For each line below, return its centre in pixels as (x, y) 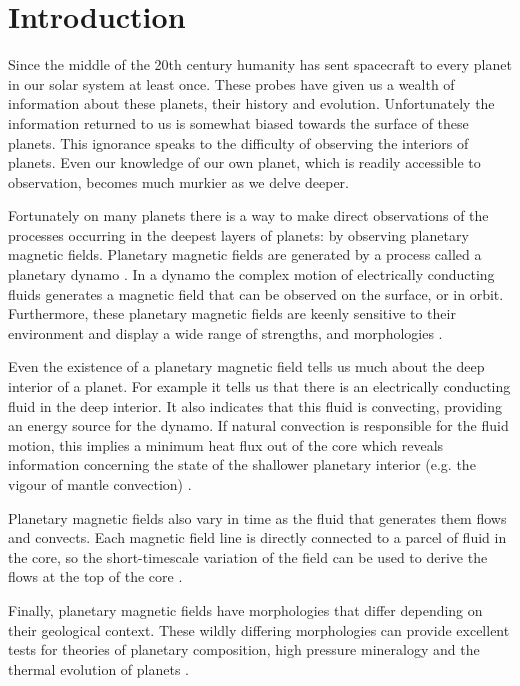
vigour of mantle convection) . (100, 484)
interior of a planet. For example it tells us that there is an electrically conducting (259, 386)
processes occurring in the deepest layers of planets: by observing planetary (238, 234)
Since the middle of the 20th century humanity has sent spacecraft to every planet (260, 64)
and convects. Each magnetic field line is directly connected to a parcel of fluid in (257, 537)
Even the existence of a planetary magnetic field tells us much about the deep (246, 366)
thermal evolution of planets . (98, 668)
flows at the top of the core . (95, 576)
